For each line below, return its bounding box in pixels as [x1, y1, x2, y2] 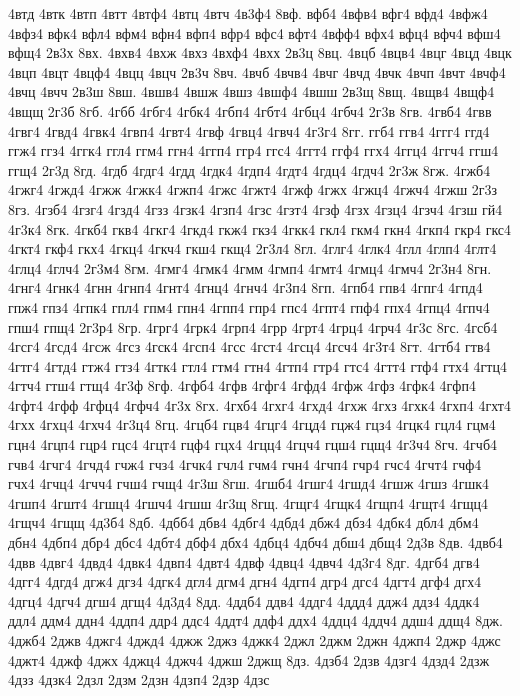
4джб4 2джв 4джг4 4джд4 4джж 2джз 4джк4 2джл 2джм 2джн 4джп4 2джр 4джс [8, 630, 501, 650]
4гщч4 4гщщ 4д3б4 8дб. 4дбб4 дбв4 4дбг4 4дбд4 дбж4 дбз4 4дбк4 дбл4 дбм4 [8, 512, 479, 533]
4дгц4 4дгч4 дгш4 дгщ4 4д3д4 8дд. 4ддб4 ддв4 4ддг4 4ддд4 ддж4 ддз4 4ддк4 [8, 590, 480, 611]
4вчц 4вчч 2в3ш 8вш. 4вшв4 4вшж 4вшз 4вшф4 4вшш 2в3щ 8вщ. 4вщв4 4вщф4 [8, 81, 495, 102]
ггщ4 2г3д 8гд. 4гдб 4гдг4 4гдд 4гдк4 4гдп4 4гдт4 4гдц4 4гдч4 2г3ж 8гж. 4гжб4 [8, 159, 491, 180]
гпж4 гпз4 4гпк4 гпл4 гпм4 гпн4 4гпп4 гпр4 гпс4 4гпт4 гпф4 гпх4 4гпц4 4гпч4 [8, 296, 490, 317]
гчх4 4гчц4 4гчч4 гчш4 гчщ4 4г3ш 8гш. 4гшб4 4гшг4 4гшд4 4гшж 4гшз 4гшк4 [8, 473, 490, 494]
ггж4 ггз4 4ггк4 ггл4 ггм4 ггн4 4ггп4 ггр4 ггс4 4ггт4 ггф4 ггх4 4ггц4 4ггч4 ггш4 [8, 140, 499, 161]
